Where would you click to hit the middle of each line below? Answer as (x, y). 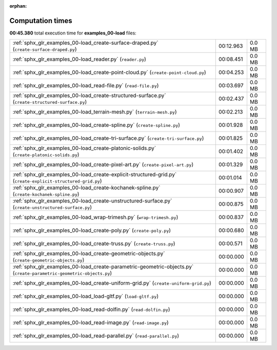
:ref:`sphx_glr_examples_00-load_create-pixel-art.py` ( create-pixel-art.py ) (103, 164)
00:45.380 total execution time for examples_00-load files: (73, 33)
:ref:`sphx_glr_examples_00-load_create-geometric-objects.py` (89, 253)
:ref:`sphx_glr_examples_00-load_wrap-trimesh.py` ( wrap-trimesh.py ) (95, 217)
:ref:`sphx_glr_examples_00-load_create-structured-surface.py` (89, 96)
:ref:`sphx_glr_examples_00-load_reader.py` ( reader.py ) (79, 59)
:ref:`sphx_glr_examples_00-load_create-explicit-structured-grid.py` (95, 175)
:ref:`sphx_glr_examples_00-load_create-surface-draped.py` (85, 43)
